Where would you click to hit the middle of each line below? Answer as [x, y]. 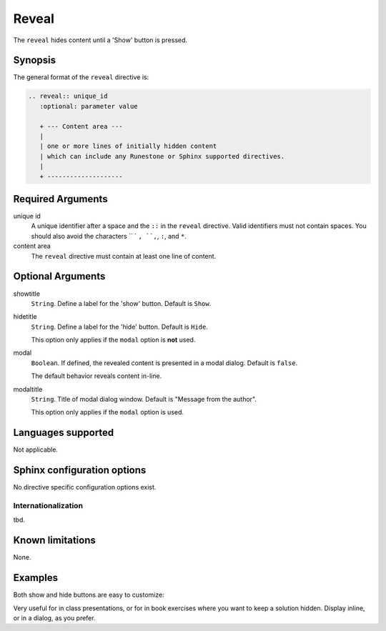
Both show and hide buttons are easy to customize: [89, 595]
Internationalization [48, 506]
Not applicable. [36, 449]
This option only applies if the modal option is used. [108, 412]
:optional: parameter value [89, 106]
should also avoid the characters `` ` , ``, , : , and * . [109, 236]
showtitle [27, 294]
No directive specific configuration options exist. [85, 487]
